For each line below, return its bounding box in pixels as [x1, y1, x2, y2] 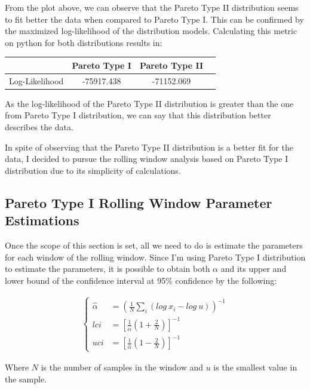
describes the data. [5, 121, 73, 133]
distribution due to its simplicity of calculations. [5, 164, 181, 176]
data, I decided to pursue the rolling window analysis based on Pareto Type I [5, 152, 288, 165]
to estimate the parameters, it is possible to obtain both [5, 262, 210, 275]
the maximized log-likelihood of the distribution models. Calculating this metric [5, 24, 297, 37]
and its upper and [220, 262, 287, 275]
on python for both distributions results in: [5, 36, 162, 48]
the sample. [5, 373, 47, 385]
